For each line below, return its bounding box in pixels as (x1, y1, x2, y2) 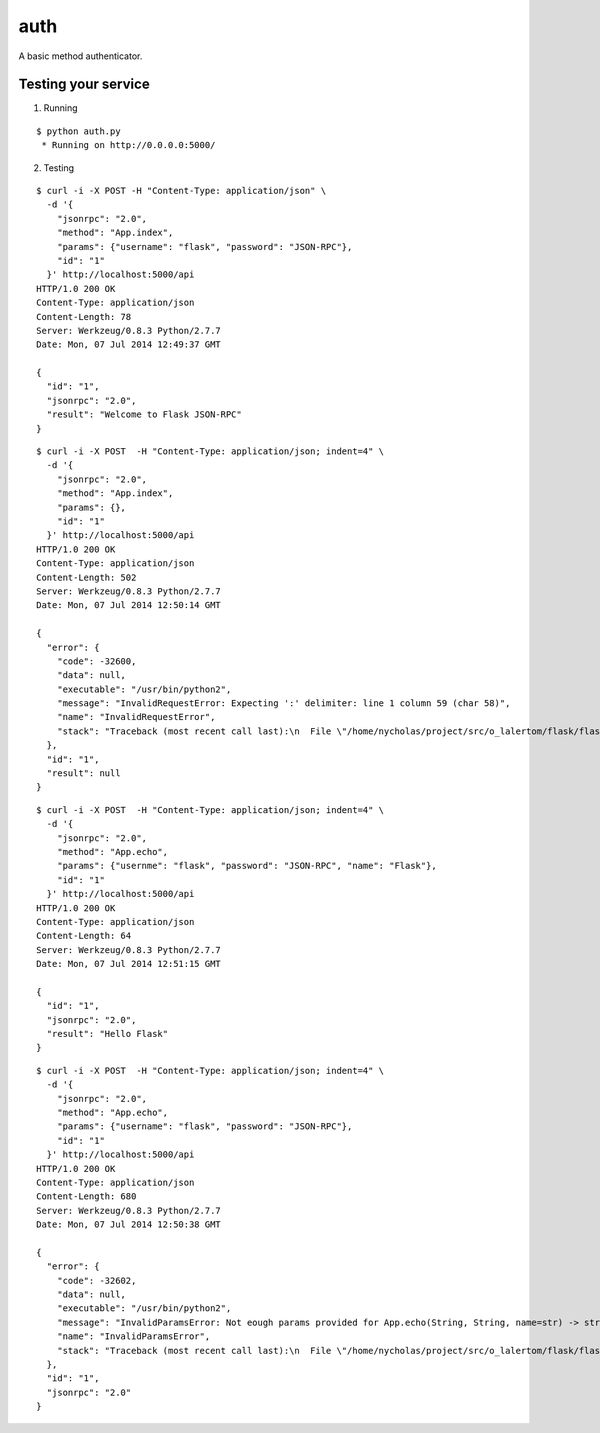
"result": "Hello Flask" (46, 1028, 169, 1040)
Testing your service (18, 76, 150, 93)
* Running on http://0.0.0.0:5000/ (41, 140, 216, 151)
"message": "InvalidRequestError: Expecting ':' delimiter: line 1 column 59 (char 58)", (56, 698, 511, 709)
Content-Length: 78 (36, 311, 132, 322)
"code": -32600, (56, 655, 137, 667)
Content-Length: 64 (36, 930, 132, 942)
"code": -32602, (56, 1275, 137, 1286)
